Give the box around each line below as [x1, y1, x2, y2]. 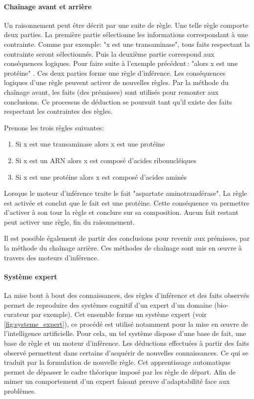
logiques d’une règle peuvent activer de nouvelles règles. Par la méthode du [4, 77, 229, 87]
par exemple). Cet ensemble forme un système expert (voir [31, 309, 207, 319]
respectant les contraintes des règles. [4, 106, 113, 116]
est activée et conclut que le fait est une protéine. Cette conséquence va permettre [4, 197, 250, 208]
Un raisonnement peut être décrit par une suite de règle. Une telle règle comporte [4, 20, 249, 30]
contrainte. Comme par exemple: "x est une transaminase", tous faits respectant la [4, 39, 250, 49]
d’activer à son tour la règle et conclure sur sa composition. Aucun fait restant [4, 207, 239, 217]
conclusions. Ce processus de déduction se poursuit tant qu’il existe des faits [4, 96, 232, 106]
